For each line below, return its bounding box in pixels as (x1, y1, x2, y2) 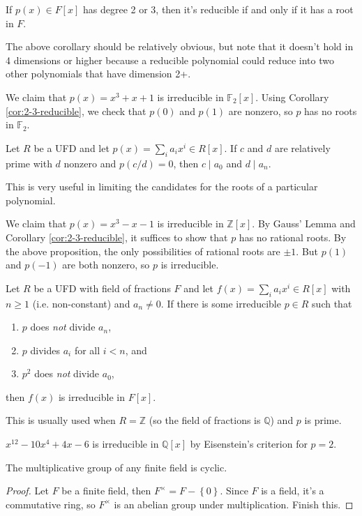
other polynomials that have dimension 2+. (6, 66, 191, 81)
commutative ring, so (6, 496, 96, 511)
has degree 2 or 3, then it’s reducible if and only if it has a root (82, 2, 354, 16)
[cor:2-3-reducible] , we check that (6, 103, 146, 118)
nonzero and (63, 155, 116, 170)
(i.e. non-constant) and (32, 296, 130, 310)
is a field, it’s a (261, 483, 324, 498)
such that (312, 296, 352, 310)
